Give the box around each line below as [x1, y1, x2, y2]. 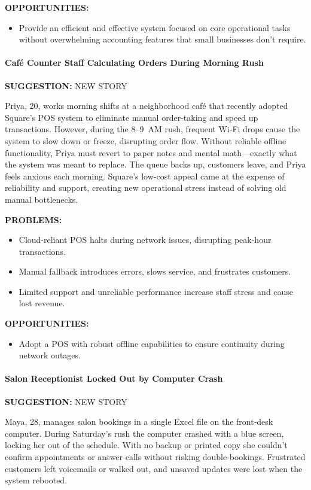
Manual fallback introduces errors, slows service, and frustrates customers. [19, 265, 291, 278]
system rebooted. [5, 474, 68, 486]
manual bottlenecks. [5, 193, 78, 205]
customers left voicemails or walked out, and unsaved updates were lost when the [5, 462, 303, 474]
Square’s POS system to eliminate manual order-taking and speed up [5, 111, 258, 123]
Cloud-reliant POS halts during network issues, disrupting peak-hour [19, 233, 272, 246]
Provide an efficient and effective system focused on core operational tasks [19, 21, 291, 34]
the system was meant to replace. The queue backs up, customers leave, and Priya [5, 158, 306, 171]
